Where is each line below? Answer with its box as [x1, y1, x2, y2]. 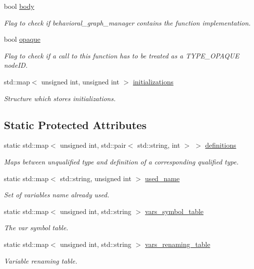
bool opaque [4, 34, 41, 44]
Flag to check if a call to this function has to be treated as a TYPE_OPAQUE [4, 50, 239, 60]
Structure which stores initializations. [4, 93, 116, 103]
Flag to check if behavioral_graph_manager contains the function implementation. [4, 17, 251, 27]
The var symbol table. [4, 222, 69, 233]
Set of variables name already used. [4, 189, 109, 200]
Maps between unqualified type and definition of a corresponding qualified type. [4, 156, 239, 166]
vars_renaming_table [145, 239, 210, 249]
